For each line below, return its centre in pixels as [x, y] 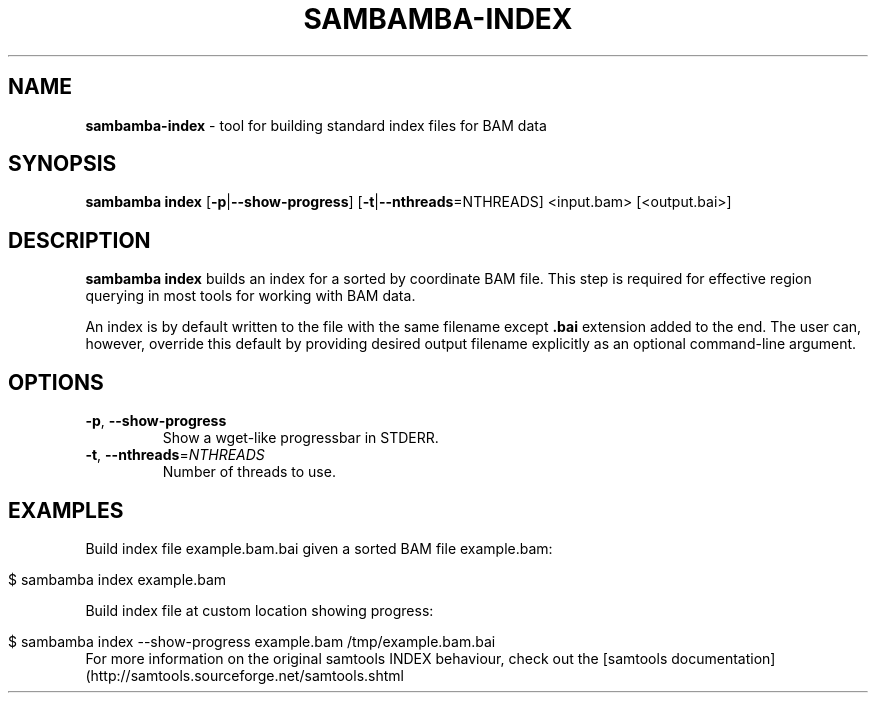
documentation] [723, 658]
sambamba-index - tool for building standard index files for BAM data [316, 125]
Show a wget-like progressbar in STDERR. [300, 438]
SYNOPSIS [62, 164]
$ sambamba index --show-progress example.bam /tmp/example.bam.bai [252, 641]
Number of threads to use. [249, 472]
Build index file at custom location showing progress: [259, 610]
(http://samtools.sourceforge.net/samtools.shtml [244, 675]
